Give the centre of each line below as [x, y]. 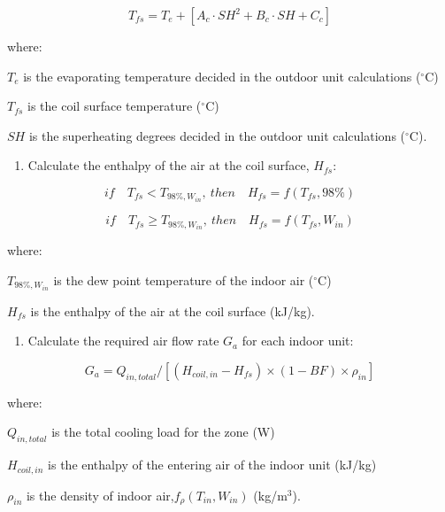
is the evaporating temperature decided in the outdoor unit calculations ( [222, 76]
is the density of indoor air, [100, 495]
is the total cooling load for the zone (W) [163, 432]
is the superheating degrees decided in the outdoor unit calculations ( [217, 135]
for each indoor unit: [298, 341]
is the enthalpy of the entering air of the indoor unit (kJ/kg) [212, 465]
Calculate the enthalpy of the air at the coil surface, [169, 165]
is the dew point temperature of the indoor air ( [184, 279]
